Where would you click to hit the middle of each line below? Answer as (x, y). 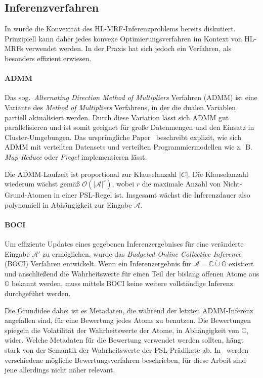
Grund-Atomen (28, 195)
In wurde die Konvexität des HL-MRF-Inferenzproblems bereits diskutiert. (120, 29)
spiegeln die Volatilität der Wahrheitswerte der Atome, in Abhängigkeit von (122, 330)
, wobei (123, 184)
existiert (241, 264)
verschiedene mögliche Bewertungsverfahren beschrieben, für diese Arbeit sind (125, 360)
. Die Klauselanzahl (218, 174)
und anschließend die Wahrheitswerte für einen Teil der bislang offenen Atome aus (132, 273)
